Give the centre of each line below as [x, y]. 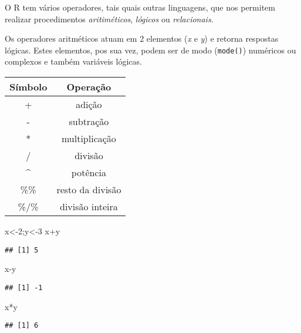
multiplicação [89, 139]
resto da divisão [89, 190]
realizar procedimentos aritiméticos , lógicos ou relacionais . [109, 18]
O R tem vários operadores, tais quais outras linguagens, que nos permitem [140, 7]
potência [89, 173]
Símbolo [28, 87]
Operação [89, 87]
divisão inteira [89, 207]
